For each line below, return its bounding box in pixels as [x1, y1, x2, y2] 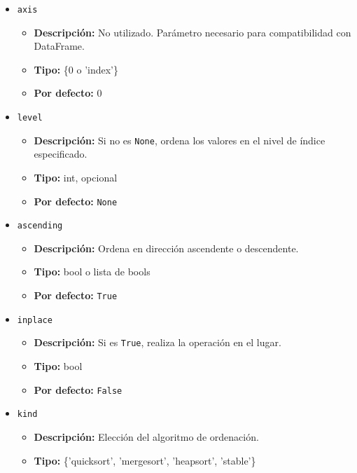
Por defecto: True [34, 288, 118, 303]
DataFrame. [34, 39, 85, 53]
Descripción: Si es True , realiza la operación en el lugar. [34, 335, 281, 350]
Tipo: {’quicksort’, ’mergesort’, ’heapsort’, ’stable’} [34, 453, 256, 467]
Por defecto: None [34, 193, 118, 208]
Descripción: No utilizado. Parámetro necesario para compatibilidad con [34, 25, 351, 39]
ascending [17, 221, 63, 231]
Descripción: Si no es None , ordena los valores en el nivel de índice [34, 132, 325, 147]
